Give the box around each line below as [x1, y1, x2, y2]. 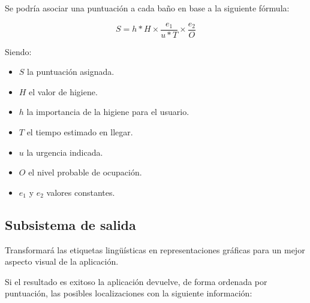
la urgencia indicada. [26, 146, 103, 158]
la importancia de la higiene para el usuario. [26, 105, 189, 118]
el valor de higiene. [29, 85, 98, 98]
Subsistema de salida [5, 215, 136, 234]
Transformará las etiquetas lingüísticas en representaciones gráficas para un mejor [5, 243, 305, 256]
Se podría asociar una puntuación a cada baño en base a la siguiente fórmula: [5, 2, 290, 14]
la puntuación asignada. [27, 65, 115, 78]
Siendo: [5, 45, 32, 57]
